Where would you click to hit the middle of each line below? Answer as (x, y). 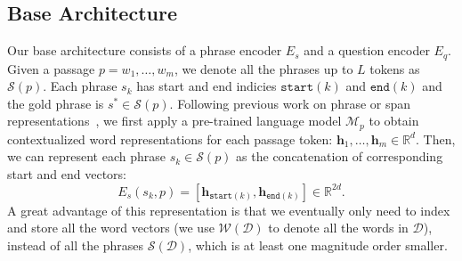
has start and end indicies (207, 86)
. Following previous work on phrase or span (290, 103)
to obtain (394, 121)
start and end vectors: (67, 174)
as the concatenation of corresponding (340, 156)
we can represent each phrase (86, 156)
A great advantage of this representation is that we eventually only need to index (229, 210)
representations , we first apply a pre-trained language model (174, 121)
